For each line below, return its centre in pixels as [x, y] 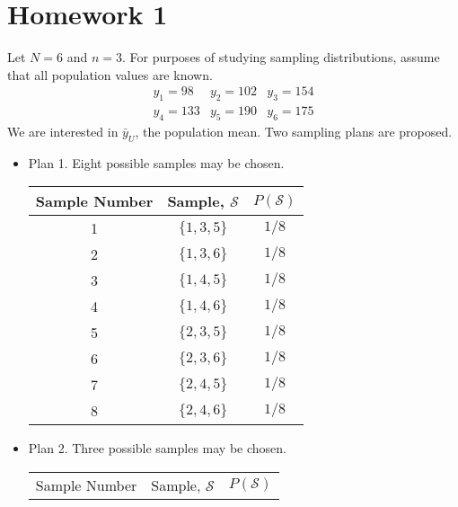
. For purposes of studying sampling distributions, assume [281, 57]
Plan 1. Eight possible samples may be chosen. [156, 162]
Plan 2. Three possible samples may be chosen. [157, 448]
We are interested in [63, 131]
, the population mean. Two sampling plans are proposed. [294, 131]
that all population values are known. [110, 74]
